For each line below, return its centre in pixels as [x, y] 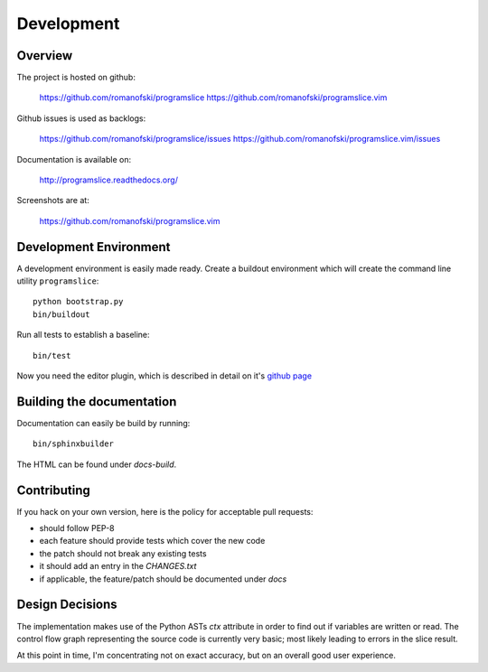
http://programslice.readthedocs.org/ [108, 180]
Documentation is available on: [74, 159]
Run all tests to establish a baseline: [83, 335]
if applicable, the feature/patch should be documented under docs [163, 579]
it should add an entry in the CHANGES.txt [118, 566]
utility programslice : [58, 281]
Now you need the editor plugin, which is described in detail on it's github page [164, 376]
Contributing [53, 490]
